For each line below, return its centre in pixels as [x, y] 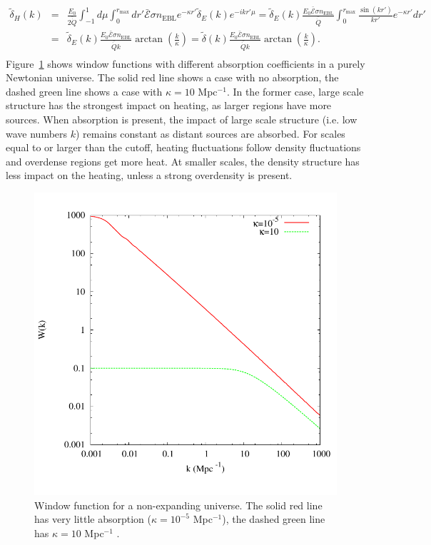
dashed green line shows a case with [84, 91]
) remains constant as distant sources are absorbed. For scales [211, 133]
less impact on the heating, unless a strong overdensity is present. [149, 175]
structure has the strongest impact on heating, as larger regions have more [169, 105]
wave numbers [37, 133]
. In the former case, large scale [295, 91]
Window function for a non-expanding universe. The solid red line [178, 505]
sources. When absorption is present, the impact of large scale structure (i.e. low [182, 119]
